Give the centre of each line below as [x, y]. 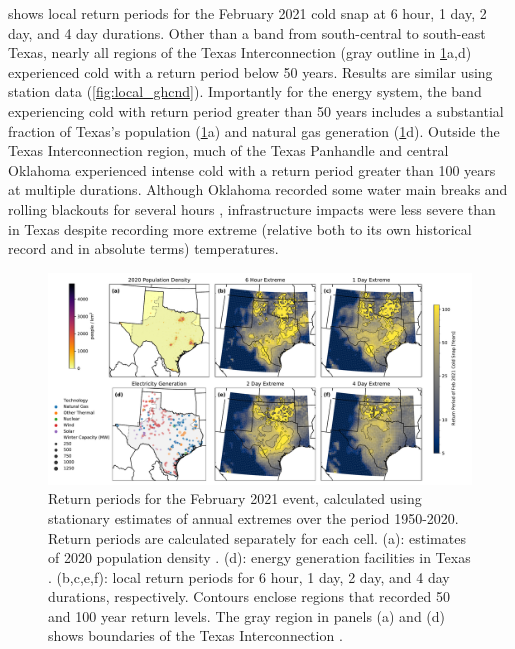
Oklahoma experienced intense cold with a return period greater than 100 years [252, 169]
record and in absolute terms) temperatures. [143, 248]
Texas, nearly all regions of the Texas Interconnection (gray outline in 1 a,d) [240, 52]
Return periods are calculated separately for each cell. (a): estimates [257, 537]
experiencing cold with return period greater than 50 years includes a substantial [256, 110]
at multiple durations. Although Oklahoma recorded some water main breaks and [258, 189]
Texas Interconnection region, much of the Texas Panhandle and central [228, 150]
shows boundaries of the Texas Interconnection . [195, 635]
